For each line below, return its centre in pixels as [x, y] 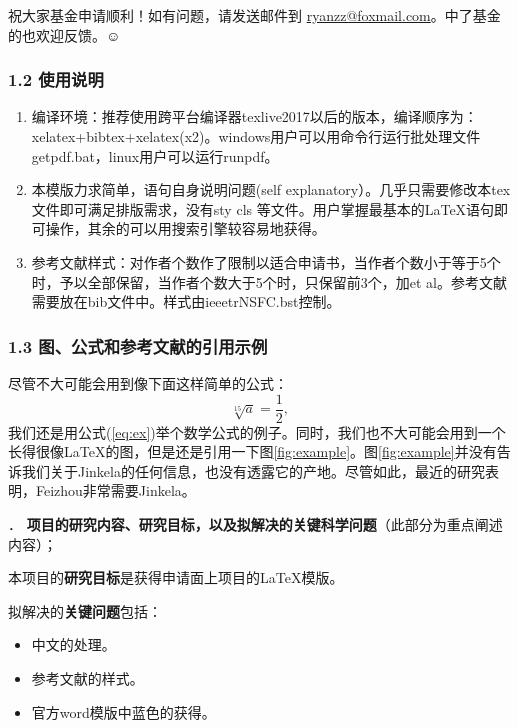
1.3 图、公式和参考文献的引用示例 [138, 345]
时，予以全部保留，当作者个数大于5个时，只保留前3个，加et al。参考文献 [269, 281]
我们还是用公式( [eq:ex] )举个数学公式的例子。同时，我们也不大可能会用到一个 [257, 431]
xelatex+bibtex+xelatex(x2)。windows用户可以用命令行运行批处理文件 [256, 136]
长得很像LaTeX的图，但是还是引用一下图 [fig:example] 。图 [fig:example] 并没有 [252, 451]
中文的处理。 [73, 644]
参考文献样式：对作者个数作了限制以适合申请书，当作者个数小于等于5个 [266, 261]
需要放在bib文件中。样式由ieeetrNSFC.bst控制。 [186, 301]
